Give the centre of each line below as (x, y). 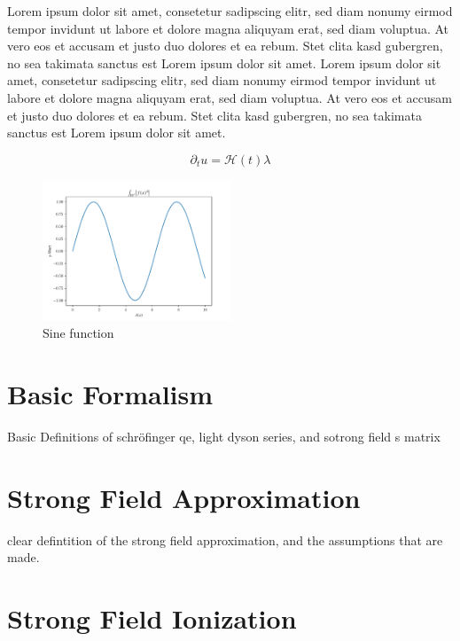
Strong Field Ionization (152, 618)
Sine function (78, 333)
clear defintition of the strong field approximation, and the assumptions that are (225, 539)
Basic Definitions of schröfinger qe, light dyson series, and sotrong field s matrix (224, 437)
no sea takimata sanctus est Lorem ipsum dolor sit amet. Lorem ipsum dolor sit (224, 63)
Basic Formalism (110, 394)
